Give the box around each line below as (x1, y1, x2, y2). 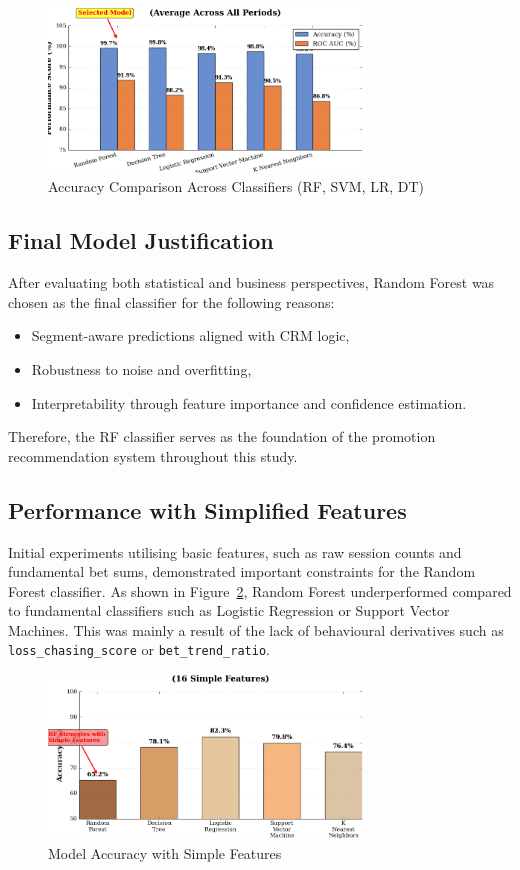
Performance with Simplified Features (8, 494, 407, 525)
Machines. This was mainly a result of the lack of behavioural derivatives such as (8, 619, 504, 640)
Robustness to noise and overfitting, (31, 358, 252, 379)
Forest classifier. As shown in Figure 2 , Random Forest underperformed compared (8, 580, 512, 601)
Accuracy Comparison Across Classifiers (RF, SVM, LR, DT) (48, 176, 425, 197)
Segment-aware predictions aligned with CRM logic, (31, 325, 350, 346)
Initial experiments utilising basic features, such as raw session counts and (8, 541, 462, 562)
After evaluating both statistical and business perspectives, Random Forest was (8, 272, 495, 293)
